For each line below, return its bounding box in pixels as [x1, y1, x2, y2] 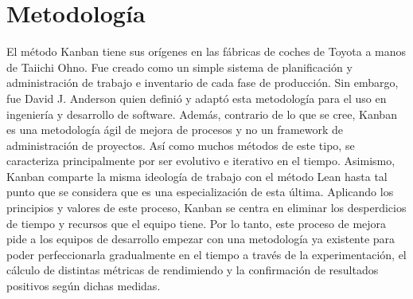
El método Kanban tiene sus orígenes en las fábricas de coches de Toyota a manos [6, 43, 407, 60]
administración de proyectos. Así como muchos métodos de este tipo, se [6, 136, 355, 153]
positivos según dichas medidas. [6, 277, 161, 294]
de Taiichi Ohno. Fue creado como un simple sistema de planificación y [6, 58, 353, 75]
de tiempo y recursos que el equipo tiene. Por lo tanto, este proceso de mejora [6, 214, 387, 231]
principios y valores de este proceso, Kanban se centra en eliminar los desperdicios [6, 199, 407, 216]
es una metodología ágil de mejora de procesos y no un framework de [6, 121, 344, 138]
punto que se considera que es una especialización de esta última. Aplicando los [6, 183, 394, 200]
